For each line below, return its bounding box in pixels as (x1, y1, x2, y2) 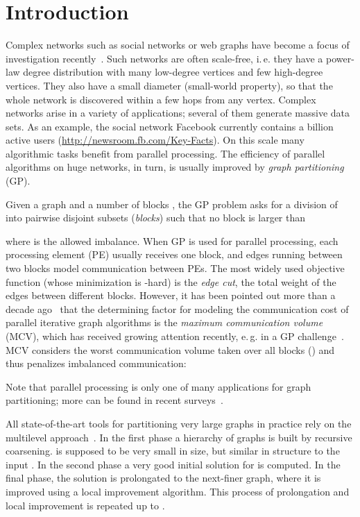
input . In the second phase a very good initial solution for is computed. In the (6, 457, 341, 471)
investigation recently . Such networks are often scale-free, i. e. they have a (6, 51, 323, 65)
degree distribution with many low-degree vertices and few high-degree (23, 65, 323, 79)
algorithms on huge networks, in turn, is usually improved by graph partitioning (6, 160, 344, 174)
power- (325, 51, 354, 65)
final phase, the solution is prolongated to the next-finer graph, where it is (6, 471, 321, 485)
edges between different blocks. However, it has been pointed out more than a (6, 288, 336, 303)
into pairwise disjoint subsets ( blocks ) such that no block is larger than (6, 210, 306, 225)
